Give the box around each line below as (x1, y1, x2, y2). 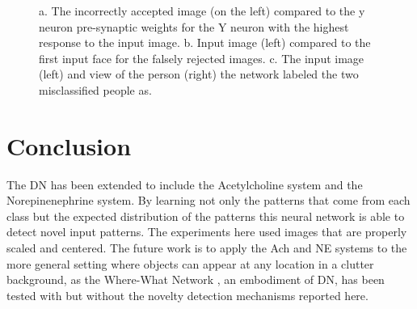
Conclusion (6, 129, 132, 162)
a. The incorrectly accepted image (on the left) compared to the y (39, 2, 365, 19)
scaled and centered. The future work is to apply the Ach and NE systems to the (6, 239, 407, 256)
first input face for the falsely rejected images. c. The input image (39, 49, 364, 66)
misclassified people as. (39, 81, 152, 98)
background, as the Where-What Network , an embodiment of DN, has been (6, 271, 385, 288)
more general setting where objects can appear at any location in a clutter (6, 255, 374, 272)
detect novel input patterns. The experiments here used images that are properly (6, 223, 407, 240)
